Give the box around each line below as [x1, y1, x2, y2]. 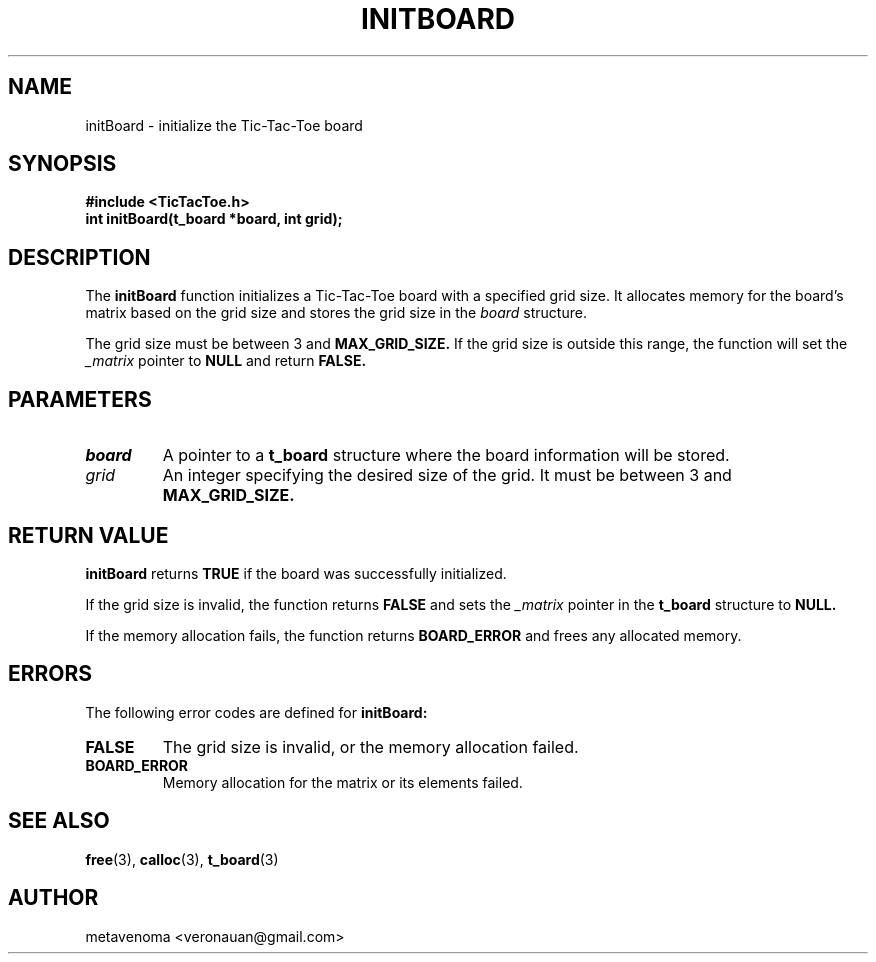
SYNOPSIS [8, 151, 117, 177]
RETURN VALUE [8, 522, 169, 548]
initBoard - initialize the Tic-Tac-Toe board [85, 116, 363, 134]
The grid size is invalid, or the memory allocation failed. [162, 736, 579, 757]
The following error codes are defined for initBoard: [85, 703, 428, 721]
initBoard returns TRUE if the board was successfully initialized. [85, 564, 507, 582]
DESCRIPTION [8, 244, 151, 270]
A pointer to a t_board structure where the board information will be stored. [162, 445, 730, 466]
